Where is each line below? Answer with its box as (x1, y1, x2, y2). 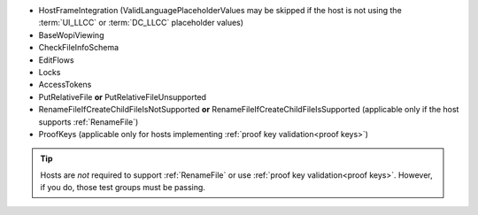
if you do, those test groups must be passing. (40, 182, 205, 193)
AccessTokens (38, 80, 92, 90)
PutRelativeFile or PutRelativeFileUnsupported (38, 91, 207, 102)
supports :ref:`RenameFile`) (38, 116, 139, 127)
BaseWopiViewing (38, 29, 104, 40)
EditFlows (38, 54, 74, 65)
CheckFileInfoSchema (38, 42, 119, 53)
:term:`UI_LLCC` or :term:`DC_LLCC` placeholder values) (38, 18, 243, 28)
